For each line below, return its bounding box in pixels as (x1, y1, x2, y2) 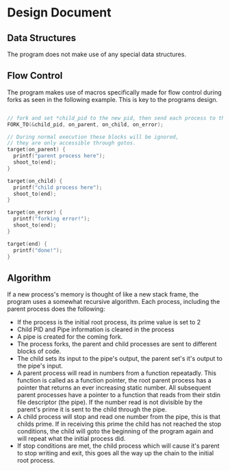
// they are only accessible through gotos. (7, 140, 136, 147)
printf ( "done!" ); (13, 246, 63, 254)
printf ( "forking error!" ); (13, 216, 90, 222)
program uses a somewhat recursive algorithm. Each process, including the (7, 298, 220, 306)
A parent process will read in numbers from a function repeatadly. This (16, 369, 217, 377)
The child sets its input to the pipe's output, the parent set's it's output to (16, 355, 222, 363)
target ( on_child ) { (7, 177, 63, 184)
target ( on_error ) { (7, 209, 63, 216)
